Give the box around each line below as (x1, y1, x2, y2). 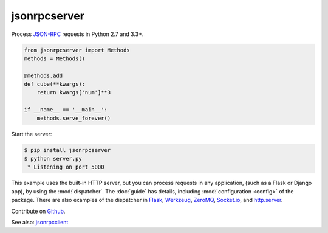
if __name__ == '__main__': (24, 106, 108, 113)
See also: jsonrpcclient (11, 218, 69, 226)
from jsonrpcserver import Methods (24, 46, 130, 54)
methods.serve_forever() (36, 114, 111, 122)
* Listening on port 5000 (27, 164, 104, 170)
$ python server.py (24, 155, 82, 162)
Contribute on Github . (11, 207, 66, 215)
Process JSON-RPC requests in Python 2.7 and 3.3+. (11, 30, 144, 38)
